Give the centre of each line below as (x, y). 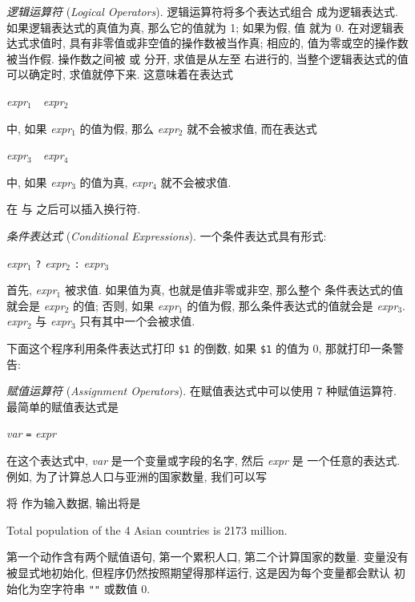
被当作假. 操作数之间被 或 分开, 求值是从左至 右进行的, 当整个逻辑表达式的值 (207, 58)
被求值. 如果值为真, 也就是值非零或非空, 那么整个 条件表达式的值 (234, 290)
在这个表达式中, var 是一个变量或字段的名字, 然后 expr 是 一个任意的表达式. (203, 461)
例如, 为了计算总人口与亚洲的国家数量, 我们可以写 (137, 476)
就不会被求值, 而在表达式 (252, 128)
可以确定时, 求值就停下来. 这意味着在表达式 (120, 74)
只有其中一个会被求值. (137, 321)
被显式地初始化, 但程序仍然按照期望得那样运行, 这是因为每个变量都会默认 (199, 573)
